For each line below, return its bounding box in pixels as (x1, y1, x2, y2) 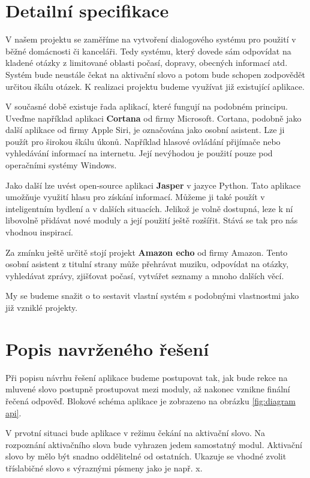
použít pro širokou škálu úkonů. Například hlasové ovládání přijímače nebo (5, 135, 281, 147)
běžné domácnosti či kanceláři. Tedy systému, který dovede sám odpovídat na (5, 44, 291, 57)
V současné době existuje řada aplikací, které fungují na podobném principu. (5, 100, 288, 113)
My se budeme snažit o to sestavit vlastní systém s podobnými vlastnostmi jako (5, 289, 299, 302)
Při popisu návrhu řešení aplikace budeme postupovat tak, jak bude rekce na (5, 371, 288, 383)
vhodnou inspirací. (5, 226, 73, 238)
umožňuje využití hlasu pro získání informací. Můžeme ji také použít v (5, 190, 265, 203)
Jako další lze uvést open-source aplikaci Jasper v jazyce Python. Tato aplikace (5, 179, 301, 191)
